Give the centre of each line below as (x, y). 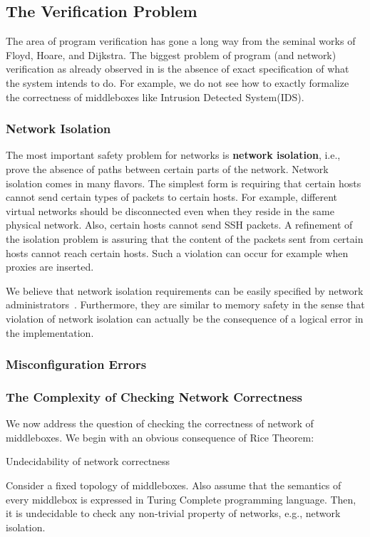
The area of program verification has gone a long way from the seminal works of (181, 41)
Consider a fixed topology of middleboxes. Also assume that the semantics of (174, 485)
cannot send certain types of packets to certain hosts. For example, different (172, 197)
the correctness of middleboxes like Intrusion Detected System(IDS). (155, 97)
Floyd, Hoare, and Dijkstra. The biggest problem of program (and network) (171, 54)
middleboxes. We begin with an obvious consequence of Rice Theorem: (160, 437)
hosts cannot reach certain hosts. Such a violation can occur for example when (177, 252)
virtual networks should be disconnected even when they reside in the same (170, 210)
